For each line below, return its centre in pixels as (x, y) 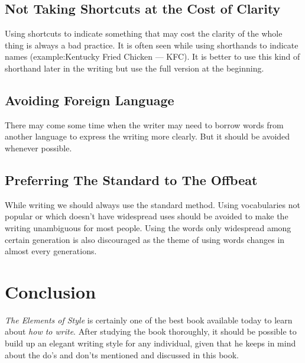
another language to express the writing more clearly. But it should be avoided (147, 136)
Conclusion (51, 291)
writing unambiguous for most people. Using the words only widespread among (148, 227)
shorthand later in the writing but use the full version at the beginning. (134, 68)
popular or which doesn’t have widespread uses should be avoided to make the (147, 216)
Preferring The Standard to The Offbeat (131, 179)
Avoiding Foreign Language (90, 100)
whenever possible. (38, 148)
